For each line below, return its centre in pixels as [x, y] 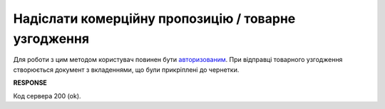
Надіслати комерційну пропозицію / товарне [154, 19]
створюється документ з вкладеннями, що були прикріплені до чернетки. [126, 69]
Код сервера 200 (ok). [47, 95]
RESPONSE [30, 83]
